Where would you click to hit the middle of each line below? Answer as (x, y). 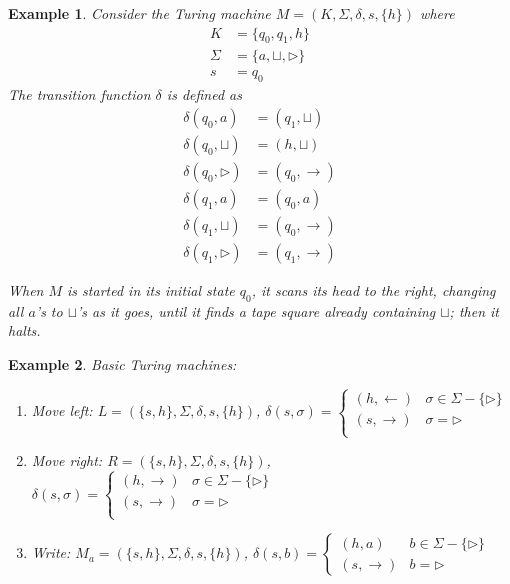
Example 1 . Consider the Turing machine (139, 13)
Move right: (67, 460)
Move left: (62, 410)
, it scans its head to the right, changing (373, 290)
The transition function (79, 94)
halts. (24, 330)
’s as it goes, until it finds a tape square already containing (256, 310)
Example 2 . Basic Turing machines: (122, 364)
